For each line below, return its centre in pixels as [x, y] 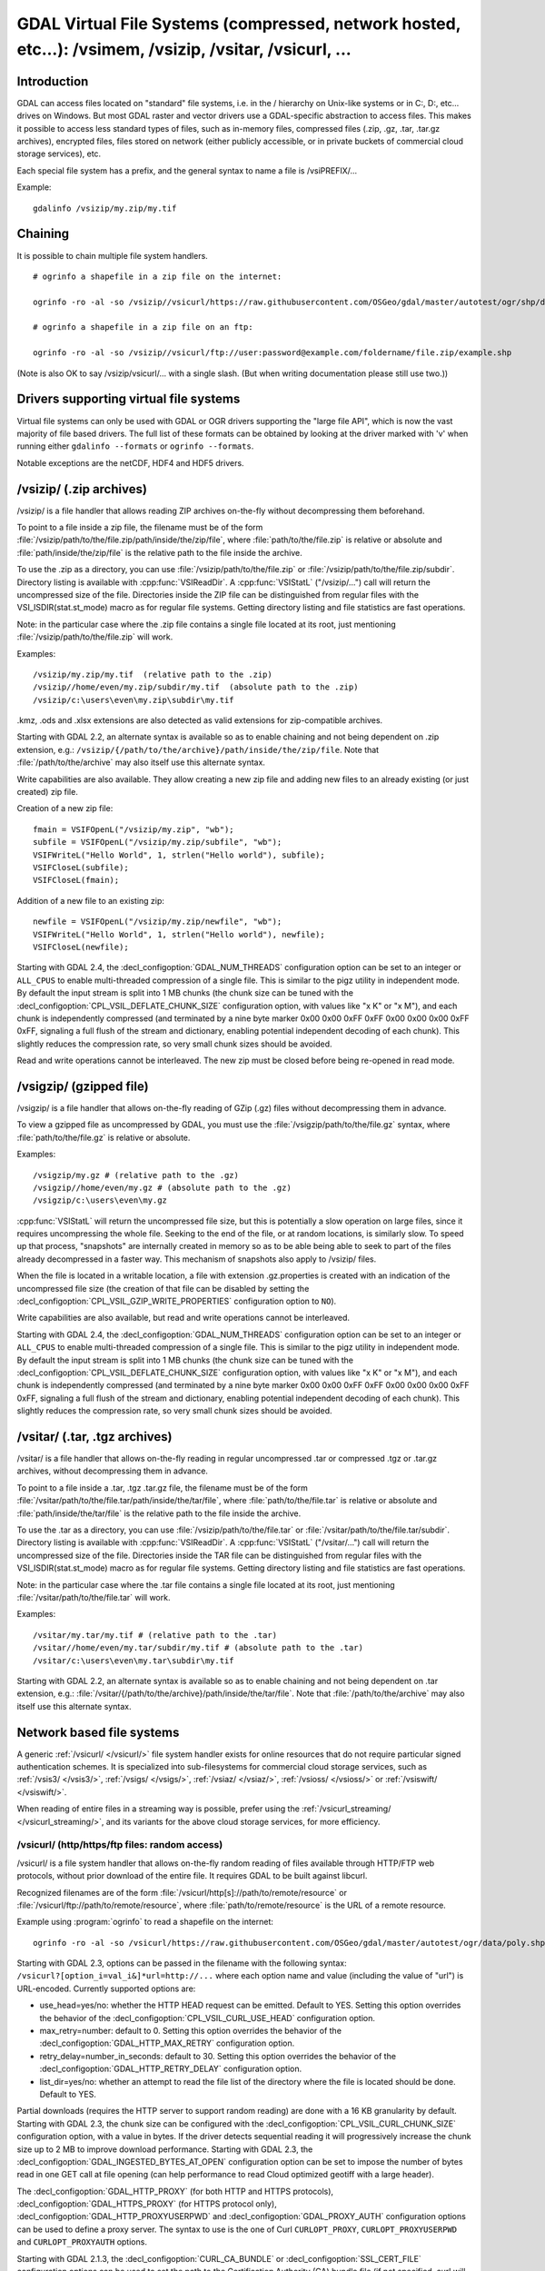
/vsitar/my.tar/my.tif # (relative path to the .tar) [155, 1635]
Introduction [53, 81]
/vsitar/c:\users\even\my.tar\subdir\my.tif [134, 1661]
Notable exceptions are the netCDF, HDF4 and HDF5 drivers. [130, 462]
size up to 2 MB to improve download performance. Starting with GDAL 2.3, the [165, 2149]
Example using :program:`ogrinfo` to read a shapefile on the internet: [145, 1922]
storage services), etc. [59, 154]
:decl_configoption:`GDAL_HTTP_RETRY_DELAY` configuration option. [171, 2069]
